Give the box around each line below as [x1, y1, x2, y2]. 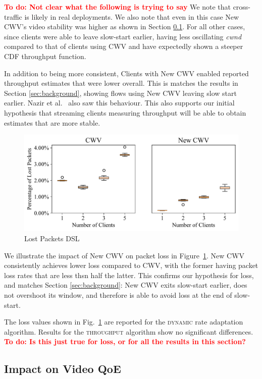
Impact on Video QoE [4, 361, 121, 376]
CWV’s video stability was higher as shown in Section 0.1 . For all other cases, [4, 21, 245, 32]
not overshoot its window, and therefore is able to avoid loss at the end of [4, 289, 232, 300]
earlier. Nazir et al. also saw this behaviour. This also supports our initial [4, 97, 235, 108]
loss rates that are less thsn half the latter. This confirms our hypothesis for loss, [4, 269, 254, 280]
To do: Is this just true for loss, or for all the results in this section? [4, 336, 246, 347]
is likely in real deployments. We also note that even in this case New [24, 11, 239, 22]
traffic [4, 11, 22, 22]
